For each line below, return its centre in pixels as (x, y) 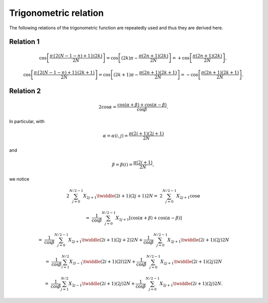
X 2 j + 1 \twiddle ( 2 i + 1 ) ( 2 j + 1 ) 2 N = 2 (123, 197)
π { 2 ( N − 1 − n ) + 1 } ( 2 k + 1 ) (64, 72)
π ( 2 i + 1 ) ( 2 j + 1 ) (146, 134)
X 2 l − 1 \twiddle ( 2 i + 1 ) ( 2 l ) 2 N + (102, 262)
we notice (19, 179)
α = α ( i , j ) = (115, 136)
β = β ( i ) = (122, 164)
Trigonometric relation (57, 13)
